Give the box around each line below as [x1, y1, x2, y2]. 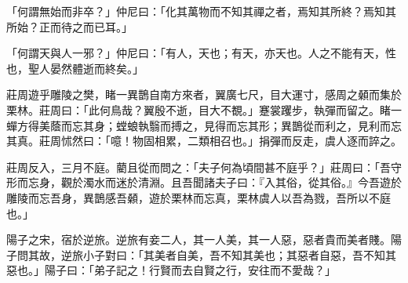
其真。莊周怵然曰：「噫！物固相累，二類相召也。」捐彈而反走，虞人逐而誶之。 [6, 132, 402, 149]
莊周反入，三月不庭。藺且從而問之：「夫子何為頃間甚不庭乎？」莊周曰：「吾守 [6, 158, 402, 175]
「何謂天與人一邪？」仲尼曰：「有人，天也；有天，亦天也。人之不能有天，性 [6, 45, 396, 61]
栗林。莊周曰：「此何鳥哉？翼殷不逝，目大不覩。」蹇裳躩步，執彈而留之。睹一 [6, 101, 402, 118]
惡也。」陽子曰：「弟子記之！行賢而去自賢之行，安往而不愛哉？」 [6, 262, 336, 278]
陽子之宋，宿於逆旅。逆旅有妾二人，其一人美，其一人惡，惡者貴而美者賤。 [6, 231, 391, 248]
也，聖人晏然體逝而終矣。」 [6, 60, 144, 76]
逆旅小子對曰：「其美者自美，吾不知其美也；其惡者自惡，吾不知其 [60, 246, 396, 263]
